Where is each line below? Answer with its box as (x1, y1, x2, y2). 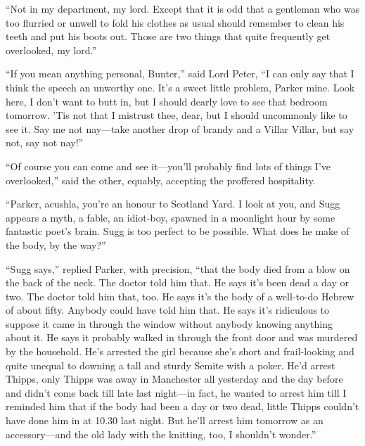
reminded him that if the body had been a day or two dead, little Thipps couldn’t (6, 399, 359, 414)
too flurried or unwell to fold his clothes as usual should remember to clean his (6, 15, 345, 30)
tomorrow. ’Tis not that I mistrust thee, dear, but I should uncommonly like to (6, 108, 347, 122)
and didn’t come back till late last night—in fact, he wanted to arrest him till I (6, 385, 347, 400)
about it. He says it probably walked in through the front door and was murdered (6, 330, 358, 345)
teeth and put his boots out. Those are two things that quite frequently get (6, 29, 331, 44)
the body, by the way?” (6, 237, 106, 252)
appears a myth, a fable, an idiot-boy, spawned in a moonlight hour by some (6, 210, 335, 224)
